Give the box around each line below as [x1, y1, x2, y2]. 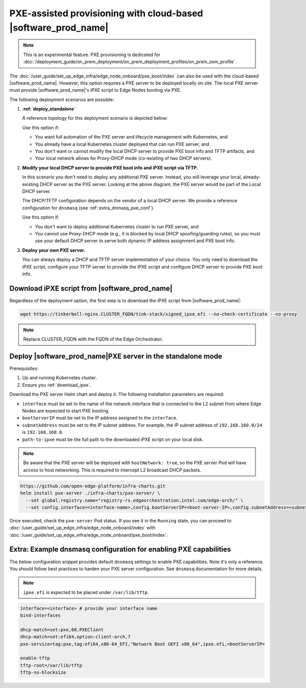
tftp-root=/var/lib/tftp [20, 663, 83, 668]
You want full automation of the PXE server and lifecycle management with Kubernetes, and [35, 134, 228, 140]
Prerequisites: [9, 365, 39, 372]
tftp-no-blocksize [20, 670, 66, 675]
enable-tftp [20, 655, 50, 661]
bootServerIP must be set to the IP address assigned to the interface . [22, 415, 178, 421]
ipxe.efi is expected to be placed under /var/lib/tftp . [23, 589, 149, 595]
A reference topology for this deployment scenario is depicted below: [22, 115, 168, 121]
